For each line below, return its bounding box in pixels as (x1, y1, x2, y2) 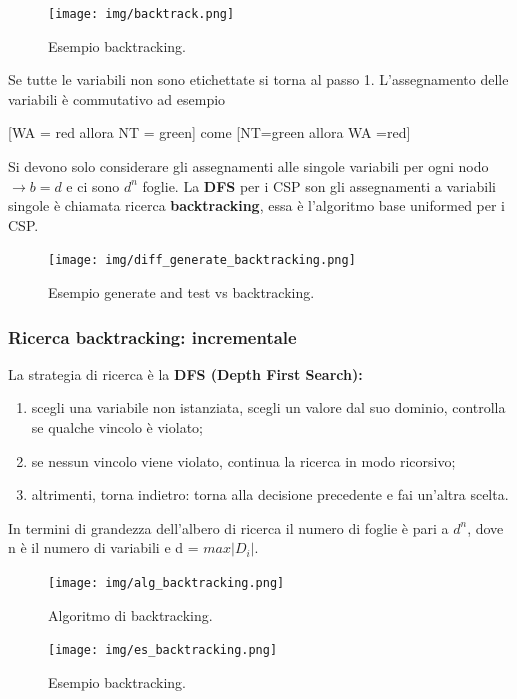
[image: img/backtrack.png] (48, 7, 235, 21)
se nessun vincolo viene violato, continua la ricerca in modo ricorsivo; (31, 450, 456, 471)
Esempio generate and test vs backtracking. (48, 282, 315, 303)
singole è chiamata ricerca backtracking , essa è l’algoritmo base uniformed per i (8, 195, 506, 216)
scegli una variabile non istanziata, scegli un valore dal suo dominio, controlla (31, 397, 506, 418)
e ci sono (66, 175, 120, 196)
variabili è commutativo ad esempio (8, 88, 226, 109)
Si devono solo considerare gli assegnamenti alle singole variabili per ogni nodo (8, 156, 489, 177)
